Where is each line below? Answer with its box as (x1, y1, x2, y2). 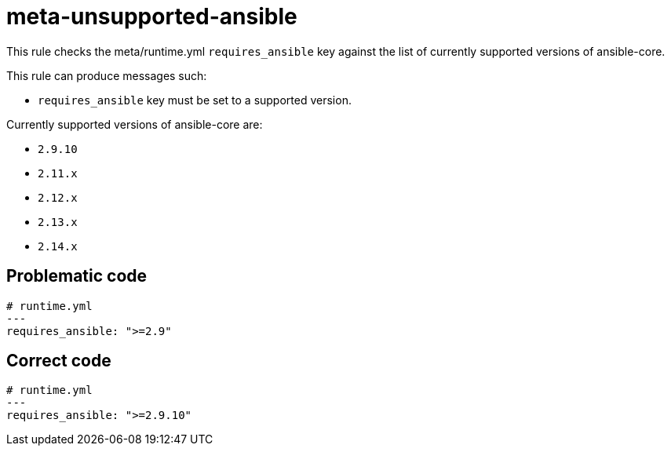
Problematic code (6, 266, 148, 286)
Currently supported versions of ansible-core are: (6, 117, 263, 131)
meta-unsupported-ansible (6, 3, 297, 30)
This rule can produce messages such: (6, 68, 207, 82)
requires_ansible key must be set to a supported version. (38, 93, 352, 107)
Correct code (6, 351, 111, 371)
